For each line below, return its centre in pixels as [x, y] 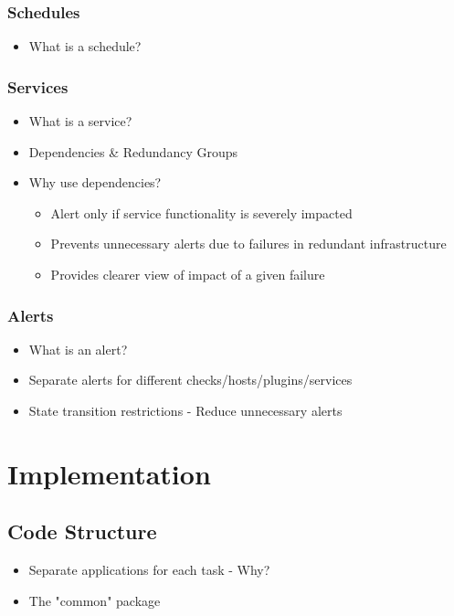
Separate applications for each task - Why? [149, 570]
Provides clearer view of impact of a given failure [188, 274]
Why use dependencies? [95, 182]
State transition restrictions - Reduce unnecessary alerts [185, 410]
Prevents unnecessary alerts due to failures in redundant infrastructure [248, 244]
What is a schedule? [85, 46]
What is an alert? [78, 349]
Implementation [109, 473]
